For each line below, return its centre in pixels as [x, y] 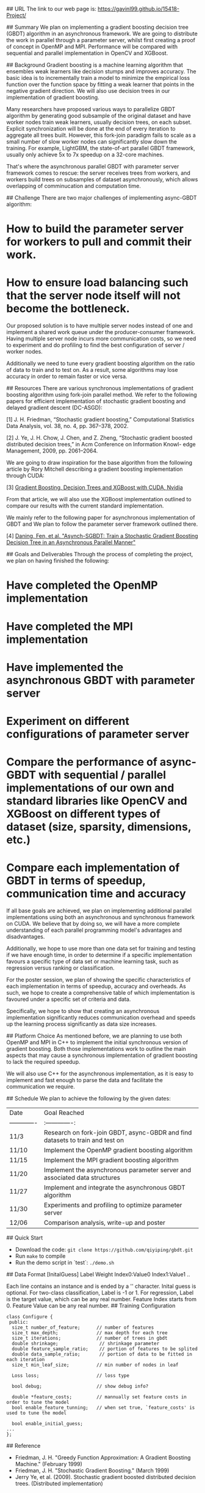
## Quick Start [25, 1238]
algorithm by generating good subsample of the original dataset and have [99, 116]
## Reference [23, 1446]
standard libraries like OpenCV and [97, 801]
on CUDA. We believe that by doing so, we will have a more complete [93, 924]
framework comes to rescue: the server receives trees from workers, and [98, 173]
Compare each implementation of [93, 868]
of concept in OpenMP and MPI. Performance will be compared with [92, 46]
